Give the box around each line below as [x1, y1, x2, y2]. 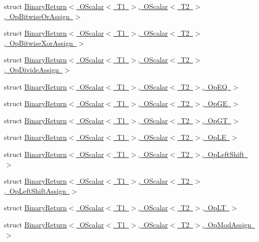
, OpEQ [202, 81, 228, 92]
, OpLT [202, 202, 226, 213]
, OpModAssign [202, 219, 251, 229]
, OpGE [202, 98, 228, 109]
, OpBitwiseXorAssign [4, 37, 73, 48]
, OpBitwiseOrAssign [4, 11, 70, 21]
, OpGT [202, 115, 228, 125]
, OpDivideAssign [4, 64, 59, 74]
